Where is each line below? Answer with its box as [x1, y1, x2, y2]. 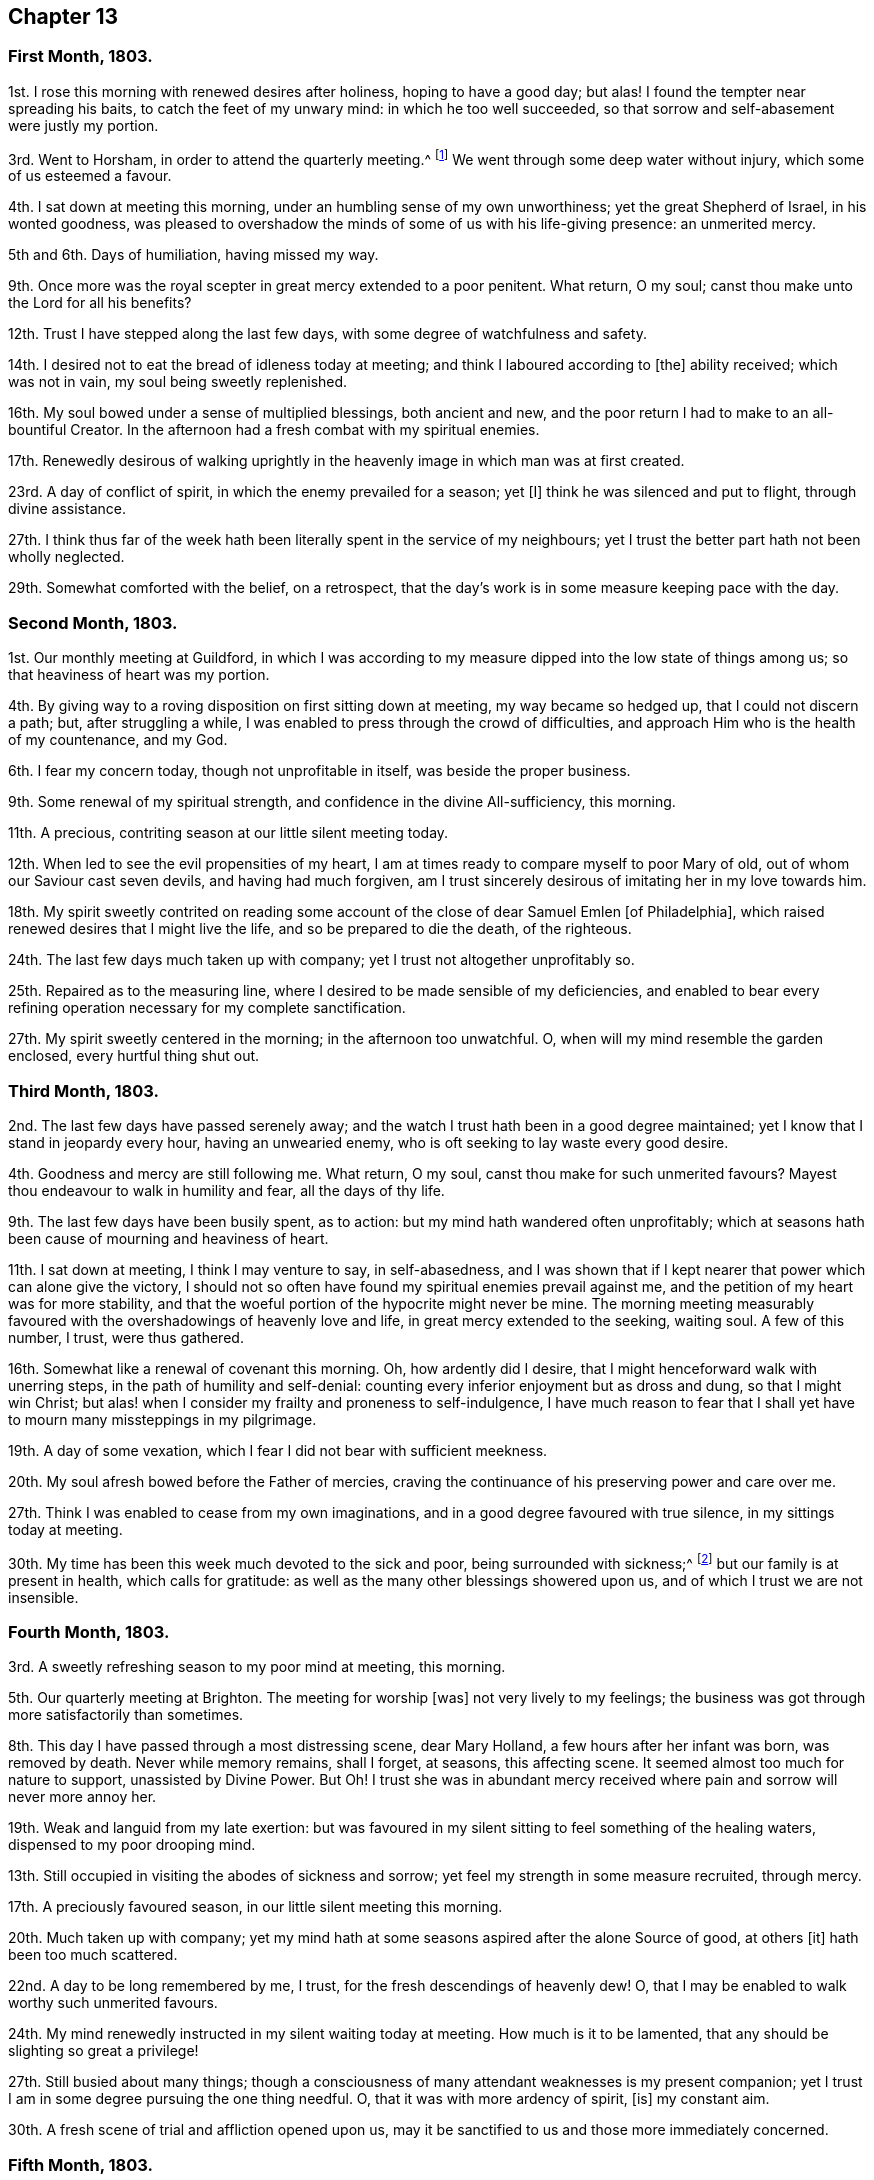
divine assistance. [8, 500, 126, 518]
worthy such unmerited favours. [8, 1994, 218, 2012]
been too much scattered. [8, 1946, 178, 1964]
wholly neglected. [8, 548, 125, 566]
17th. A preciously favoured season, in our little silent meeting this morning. [8, 1898, 503, 1916]
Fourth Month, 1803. [8, 1621, 170, 1642]
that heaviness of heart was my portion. [8, 666, 270, 684]
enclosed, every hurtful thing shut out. [8, 1047, 260, 1065]
